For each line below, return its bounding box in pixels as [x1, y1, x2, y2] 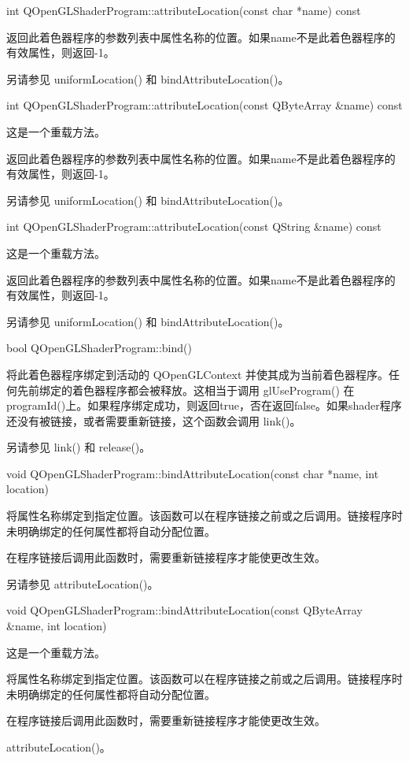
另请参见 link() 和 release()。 [6, 439, 151, 455]
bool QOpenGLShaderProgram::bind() [6, 340, 192, 356]
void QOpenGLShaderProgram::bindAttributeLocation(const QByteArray [6, 602, 363, 618]
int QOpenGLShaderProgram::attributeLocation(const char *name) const [6, 2, 361, 18]
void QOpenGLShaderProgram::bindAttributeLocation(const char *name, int [6, 465, 379, 481]
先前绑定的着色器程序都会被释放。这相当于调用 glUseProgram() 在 [17, 381, 355, 398]
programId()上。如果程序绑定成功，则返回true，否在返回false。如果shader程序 [6, 397, 402, 414]
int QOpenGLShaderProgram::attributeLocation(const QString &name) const [6, 218, 381, 235]
